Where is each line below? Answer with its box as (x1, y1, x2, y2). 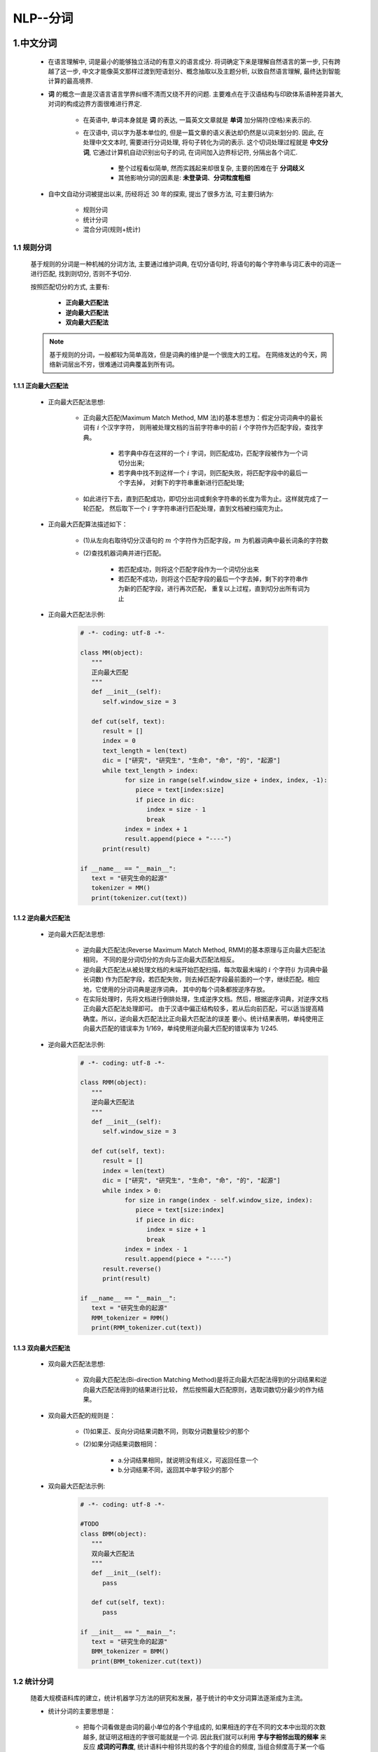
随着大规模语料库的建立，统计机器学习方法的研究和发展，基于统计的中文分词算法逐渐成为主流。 (30, 1694, 307, 1702)
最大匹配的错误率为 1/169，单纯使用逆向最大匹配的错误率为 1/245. (88, 1024, 279, 1033)
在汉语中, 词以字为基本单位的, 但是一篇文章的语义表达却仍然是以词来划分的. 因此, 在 (83, 128, 324, 137)
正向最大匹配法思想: (48, 397, 106, 406)
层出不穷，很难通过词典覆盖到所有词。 (67, 360, 178, 369)
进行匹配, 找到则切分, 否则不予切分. (30, 270, 132, 278)
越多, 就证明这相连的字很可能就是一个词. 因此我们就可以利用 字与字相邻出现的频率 (83, 1732, 318, 1741)
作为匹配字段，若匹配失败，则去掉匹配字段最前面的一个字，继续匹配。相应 (105, 975, 321, 984)
